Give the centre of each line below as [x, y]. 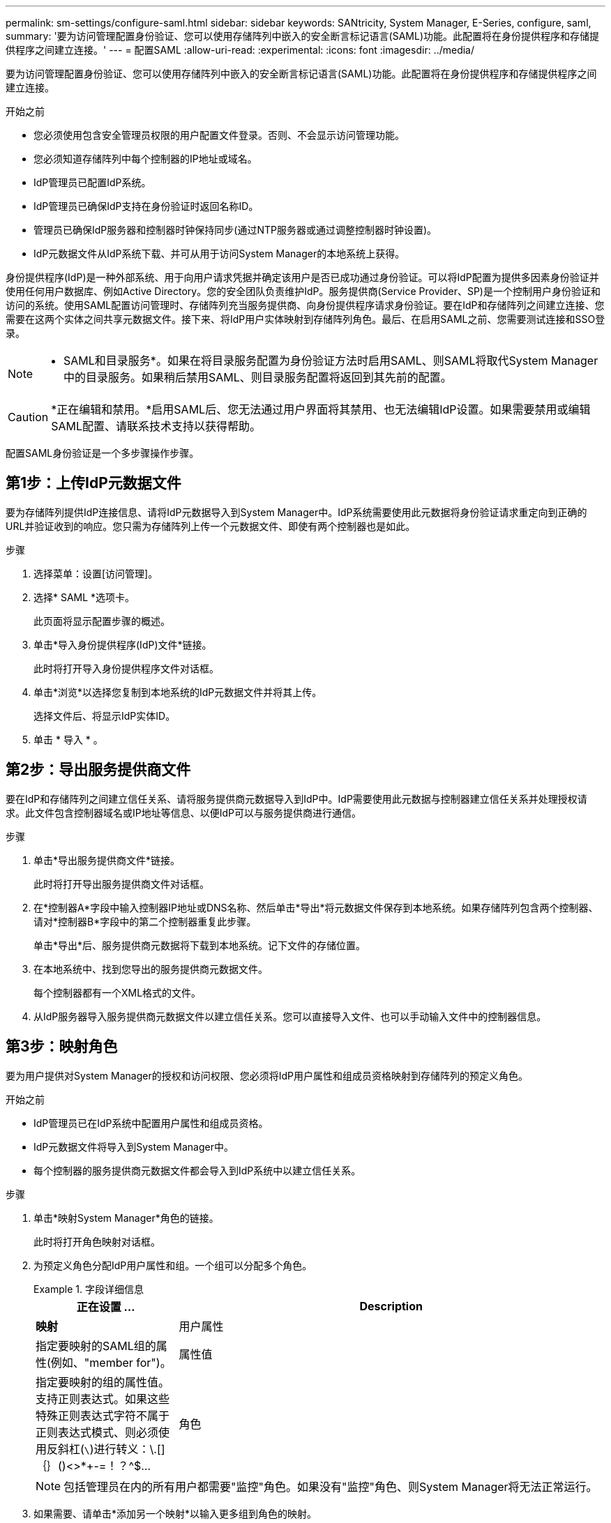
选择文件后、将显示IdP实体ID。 [105, 715]
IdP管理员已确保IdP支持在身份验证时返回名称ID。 [146, 206]
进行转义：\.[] [129, 1449]
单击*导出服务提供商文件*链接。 [107, 860]
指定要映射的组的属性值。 [103, 1382]
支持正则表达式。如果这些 [103, 1399]
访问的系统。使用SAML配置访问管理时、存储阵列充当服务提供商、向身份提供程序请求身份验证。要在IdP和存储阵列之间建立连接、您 [305, 305]
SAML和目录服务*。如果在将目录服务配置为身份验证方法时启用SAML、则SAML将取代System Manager [331, 361]
